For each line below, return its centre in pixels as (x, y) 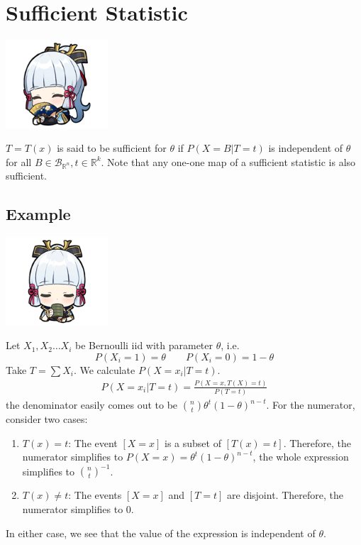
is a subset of (193, 442)
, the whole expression (301, 457)
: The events (95, 495)
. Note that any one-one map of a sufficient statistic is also (228, 161)
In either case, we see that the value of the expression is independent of (161, 533)
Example (38, 214)
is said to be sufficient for (112, 148)
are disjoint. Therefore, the (285, 495)
